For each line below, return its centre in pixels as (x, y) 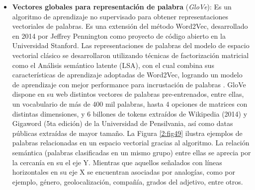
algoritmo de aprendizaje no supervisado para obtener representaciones (120, 16)
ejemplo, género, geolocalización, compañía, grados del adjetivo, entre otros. (127, 181)
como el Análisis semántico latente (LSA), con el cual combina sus (113, 65)
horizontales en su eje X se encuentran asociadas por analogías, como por (124, 172)
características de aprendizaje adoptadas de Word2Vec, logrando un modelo (127, 75)
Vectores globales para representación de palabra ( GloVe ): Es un (122, 6)
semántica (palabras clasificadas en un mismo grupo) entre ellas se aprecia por (131, 152)
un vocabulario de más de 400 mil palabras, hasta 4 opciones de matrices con (130, 103)
